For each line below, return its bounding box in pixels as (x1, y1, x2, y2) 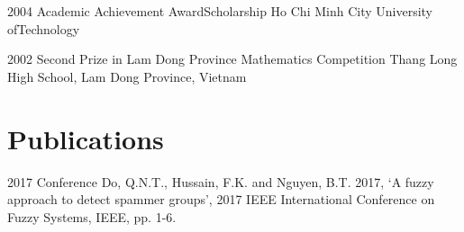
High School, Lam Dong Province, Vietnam (7, 67, 247, 85)
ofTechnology (7, 19, 80, 38)
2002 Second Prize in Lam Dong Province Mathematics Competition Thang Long (7, 49, 458, 68)
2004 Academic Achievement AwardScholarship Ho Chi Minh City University (7, 2, 433, 20)
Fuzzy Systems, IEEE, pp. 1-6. (7, 207, 177, 226)
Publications (7, 120, 164, 156)
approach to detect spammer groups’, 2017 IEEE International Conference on (7, 190, 435, 209)
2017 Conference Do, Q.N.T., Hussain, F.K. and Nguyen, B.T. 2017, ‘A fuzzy (7, 172, 434, 191)
